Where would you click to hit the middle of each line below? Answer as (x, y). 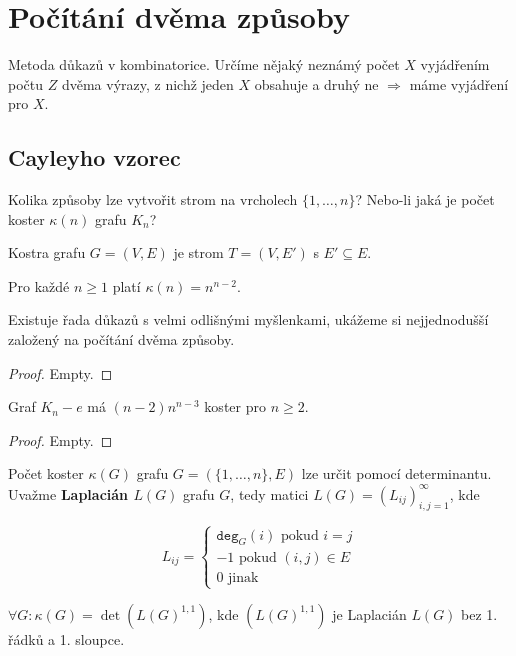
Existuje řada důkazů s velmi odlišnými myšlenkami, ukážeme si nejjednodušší (248, 319)
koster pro (235, 406)
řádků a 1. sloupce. (66, 638)
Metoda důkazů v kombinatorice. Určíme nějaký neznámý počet (204, 64)
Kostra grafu (47, 252)
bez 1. (479, 613)
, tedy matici (269, 493)
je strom (198, 252)
